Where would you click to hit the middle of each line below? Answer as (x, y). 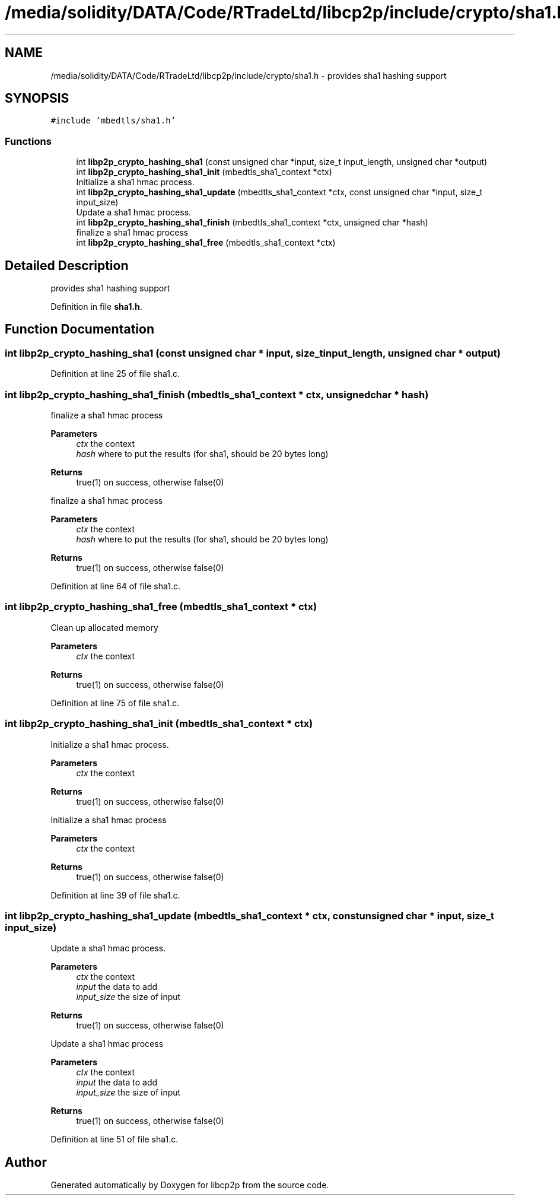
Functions (28, 141)
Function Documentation (79, 329)
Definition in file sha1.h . (96, 307)
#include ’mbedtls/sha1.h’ (113, 121)
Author (26, 1162)
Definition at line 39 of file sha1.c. (115, 895)
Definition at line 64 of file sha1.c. (115, 586)
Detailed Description (67, 265)
